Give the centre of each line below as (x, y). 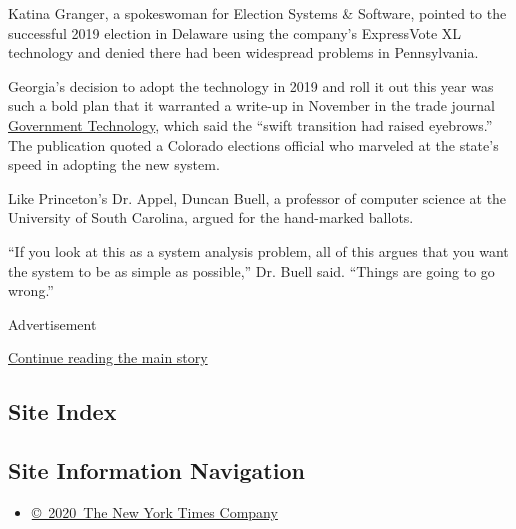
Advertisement (52, 323)
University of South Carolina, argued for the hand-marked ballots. (211, 217)
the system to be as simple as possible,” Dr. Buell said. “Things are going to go (251, 270)
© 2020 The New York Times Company (154, 511)
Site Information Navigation (156, 470)
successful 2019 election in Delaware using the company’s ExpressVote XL (235, 32)
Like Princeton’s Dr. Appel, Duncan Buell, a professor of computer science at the (257, 197)
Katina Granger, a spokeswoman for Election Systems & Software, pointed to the (257, 13)
